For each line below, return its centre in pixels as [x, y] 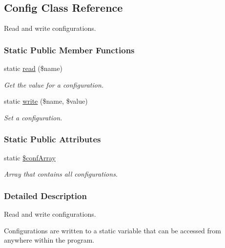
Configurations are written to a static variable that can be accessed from [112, 230]
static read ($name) [33, 68]
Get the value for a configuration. [54, 84]
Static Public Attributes [52, 139]
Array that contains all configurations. [61, 174]
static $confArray [30, 157]
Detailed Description [45, 195]
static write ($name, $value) [46, 101]
